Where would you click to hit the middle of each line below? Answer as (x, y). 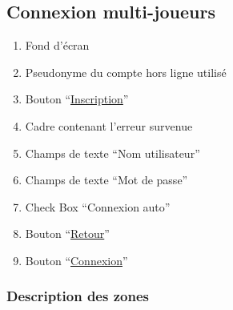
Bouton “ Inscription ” (77, 99)
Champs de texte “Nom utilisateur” (112, 153)
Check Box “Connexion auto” (98, 206)
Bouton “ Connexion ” (76, 260)
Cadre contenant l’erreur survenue (109, 125)
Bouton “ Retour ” (67, 234)
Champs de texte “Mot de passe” (106, 180)
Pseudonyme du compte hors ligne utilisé (126, 72)
